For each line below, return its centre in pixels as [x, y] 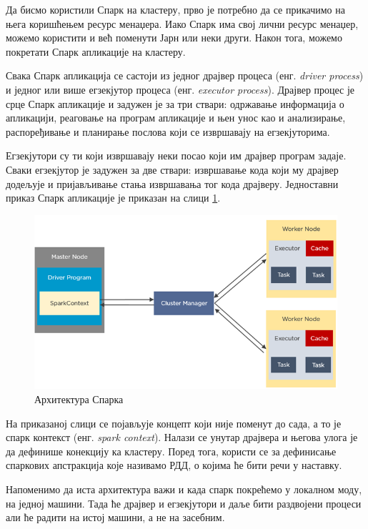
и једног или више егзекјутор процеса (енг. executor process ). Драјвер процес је [180, 89]
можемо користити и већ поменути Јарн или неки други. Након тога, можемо [174, 38]
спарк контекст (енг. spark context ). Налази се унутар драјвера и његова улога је [182, 437]
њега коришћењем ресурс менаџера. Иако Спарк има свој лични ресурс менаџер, [182, 23]
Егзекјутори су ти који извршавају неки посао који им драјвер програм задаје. [176, 155]
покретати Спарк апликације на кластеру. [96, 51]
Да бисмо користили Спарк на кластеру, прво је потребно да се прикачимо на [175, 9]
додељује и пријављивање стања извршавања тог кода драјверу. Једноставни [172, 183]
